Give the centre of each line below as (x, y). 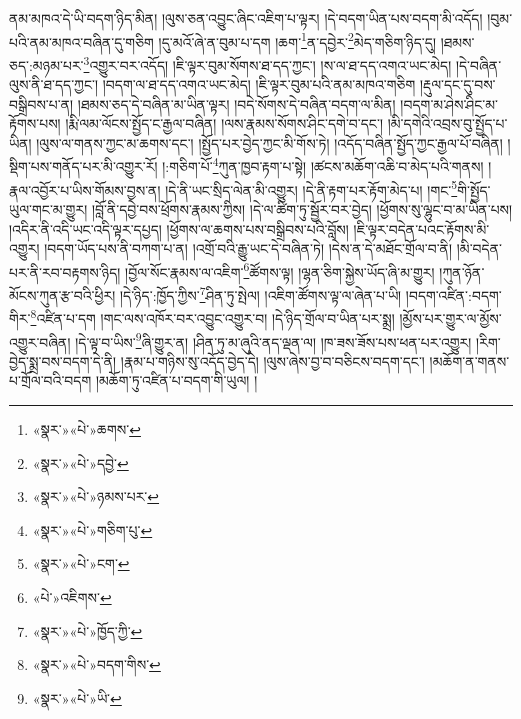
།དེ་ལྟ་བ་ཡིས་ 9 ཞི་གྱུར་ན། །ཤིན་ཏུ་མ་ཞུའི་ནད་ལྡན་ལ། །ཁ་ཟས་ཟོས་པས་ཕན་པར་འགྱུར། (273, 340)
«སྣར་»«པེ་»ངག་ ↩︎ (81, 563)
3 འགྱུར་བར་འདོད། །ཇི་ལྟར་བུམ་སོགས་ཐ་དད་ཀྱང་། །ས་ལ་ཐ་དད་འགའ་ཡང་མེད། (267, 63)
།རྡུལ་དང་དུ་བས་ (457, 84)
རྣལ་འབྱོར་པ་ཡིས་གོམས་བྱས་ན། (85, 189)
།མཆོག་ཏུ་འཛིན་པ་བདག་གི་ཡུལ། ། (176, 380)
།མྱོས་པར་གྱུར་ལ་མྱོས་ (450, 317)
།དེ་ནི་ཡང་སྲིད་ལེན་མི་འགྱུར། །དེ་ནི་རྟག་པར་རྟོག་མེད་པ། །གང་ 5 (311, 188)
